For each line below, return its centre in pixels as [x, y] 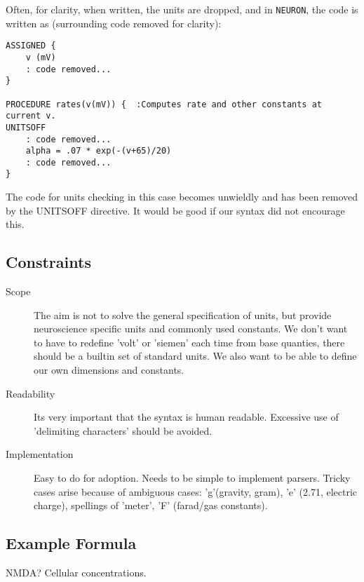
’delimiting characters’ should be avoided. [123, 430]
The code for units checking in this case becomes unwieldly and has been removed [182, 197]
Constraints [48, 262]
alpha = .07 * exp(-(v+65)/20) [99, 151]
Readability [31, 393]
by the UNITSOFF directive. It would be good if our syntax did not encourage [175, 210]
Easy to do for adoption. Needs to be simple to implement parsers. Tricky [192, 478]
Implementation [40, 454]
